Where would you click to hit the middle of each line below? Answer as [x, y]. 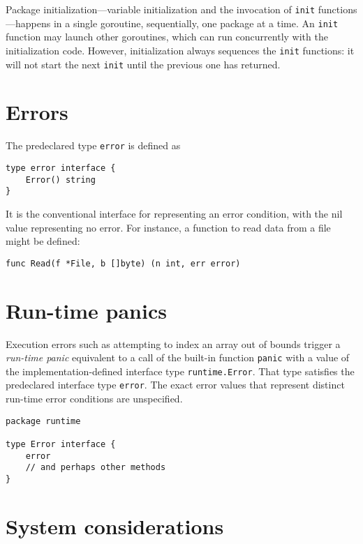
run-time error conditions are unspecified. [94, 399]
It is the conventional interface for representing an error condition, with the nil [174, 213]
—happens [28, 23]
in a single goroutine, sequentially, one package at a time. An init [196, 23]
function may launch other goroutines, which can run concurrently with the [167, 37]
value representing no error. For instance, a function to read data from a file [168, 227]
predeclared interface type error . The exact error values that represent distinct [175, 385]
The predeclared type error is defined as [93, 145]
